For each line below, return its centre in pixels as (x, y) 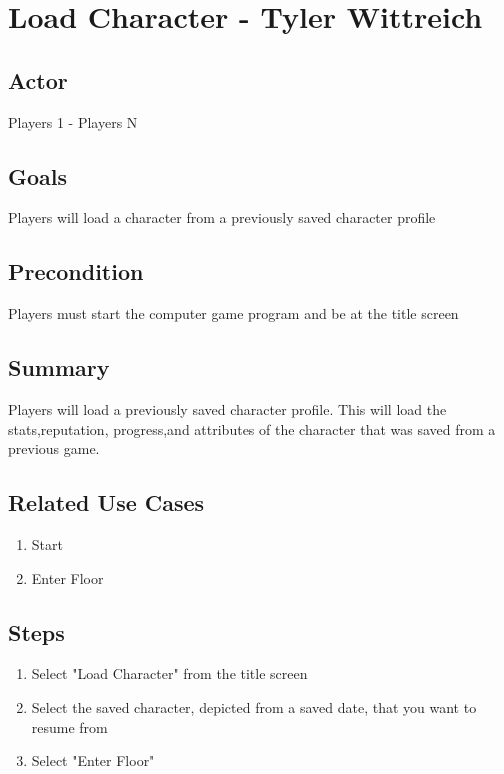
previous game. (54, 448)
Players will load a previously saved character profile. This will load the (227, 408)
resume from (69, 726)
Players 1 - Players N (73, 121)
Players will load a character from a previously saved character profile (222, 217)
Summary (59, 367)
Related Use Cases (106, 502)
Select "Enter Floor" (93, 760)
